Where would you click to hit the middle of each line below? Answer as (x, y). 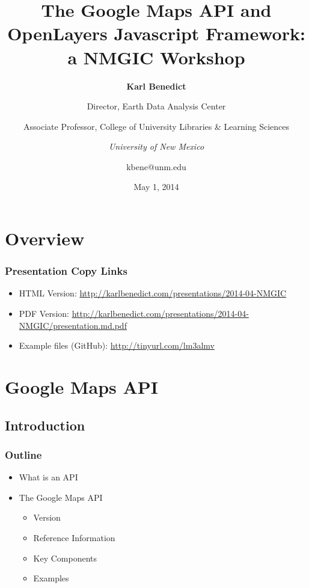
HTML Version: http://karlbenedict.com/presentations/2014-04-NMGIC (153, 293)
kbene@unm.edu (156, 166)
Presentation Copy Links (66, 271)
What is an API (48, 477)
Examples (51, 578)
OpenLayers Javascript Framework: (156, 33)
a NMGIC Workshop (156, 57)
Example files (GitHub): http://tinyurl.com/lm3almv (117, 345)
